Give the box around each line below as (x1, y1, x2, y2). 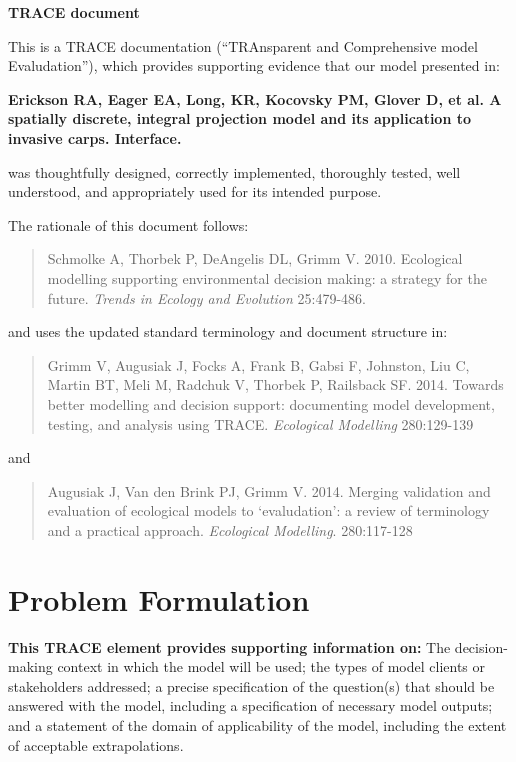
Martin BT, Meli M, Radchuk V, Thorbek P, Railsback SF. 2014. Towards (47, 374, 504, 395)
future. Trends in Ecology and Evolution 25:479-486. (47, 287, 366, 308)
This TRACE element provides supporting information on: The (8, 636, 451, 657)
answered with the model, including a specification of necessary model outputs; (8, 695, 493, 716)
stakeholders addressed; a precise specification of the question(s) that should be (8, 675, 495, 696)
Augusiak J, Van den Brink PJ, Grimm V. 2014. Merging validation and (47, 480, 491, 501)
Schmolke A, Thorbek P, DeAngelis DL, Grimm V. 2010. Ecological (47, 248, 463, 269)
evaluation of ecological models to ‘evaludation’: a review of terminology (47, 500, 490, 521)
